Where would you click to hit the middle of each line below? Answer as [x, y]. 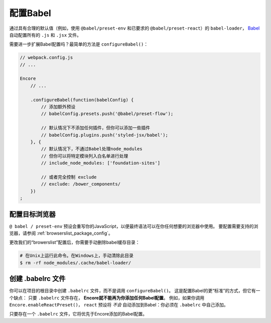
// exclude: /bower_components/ [81, 184]
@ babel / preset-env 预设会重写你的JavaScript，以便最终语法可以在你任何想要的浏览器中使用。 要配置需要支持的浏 [134, 226]
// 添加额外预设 [58, 107]
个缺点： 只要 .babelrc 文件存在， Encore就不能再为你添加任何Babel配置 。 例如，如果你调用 [107, 298]
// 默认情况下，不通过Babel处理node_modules [92, 149]
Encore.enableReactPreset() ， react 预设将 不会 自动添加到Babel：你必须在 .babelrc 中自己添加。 [119, 305]
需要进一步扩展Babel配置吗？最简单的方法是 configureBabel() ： [79, 44]
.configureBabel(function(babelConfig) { [82, 100]
